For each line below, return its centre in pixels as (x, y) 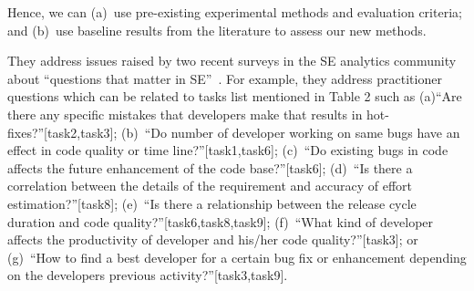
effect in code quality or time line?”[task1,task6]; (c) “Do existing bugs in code (228, 150)
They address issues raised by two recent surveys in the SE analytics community (232, 61)
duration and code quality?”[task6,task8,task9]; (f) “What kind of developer (221, 221)
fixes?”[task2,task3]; (62, 132)
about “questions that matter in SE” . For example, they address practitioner (225, 78)
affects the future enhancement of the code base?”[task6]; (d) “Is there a (210, 167)
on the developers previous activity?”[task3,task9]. (148, 275)
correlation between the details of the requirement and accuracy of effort (210, 186)
